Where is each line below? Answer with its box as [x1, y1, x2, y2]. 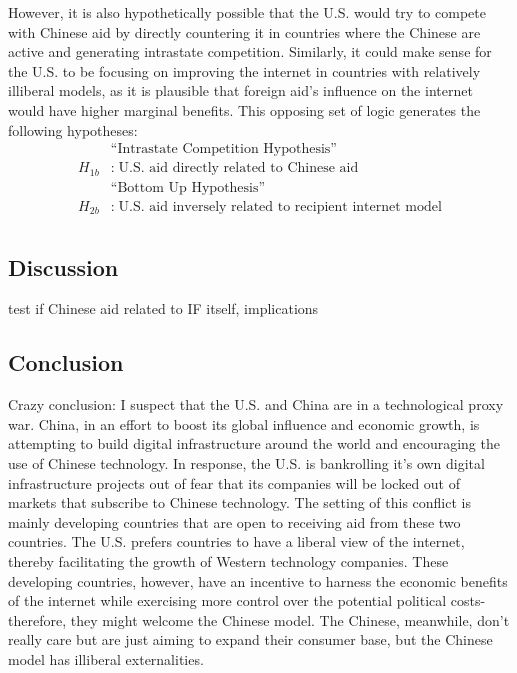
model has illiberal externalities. [8, 648, 204, 669]
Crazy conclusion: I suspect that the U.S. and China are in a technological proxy [8, 394, 504, 415]
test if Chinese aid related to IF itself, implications [8, 298, 319, 319]
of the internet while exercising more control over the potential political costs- [8, 590, 486, 611]
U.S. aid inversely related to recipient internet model [118, 199, 442, 214]
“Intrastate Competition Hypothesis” [110, 142, 337, 157]
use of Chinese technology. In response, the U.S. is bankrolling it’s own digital [8, 453, 485, 473]
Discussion [8, 251, 119, 282]
